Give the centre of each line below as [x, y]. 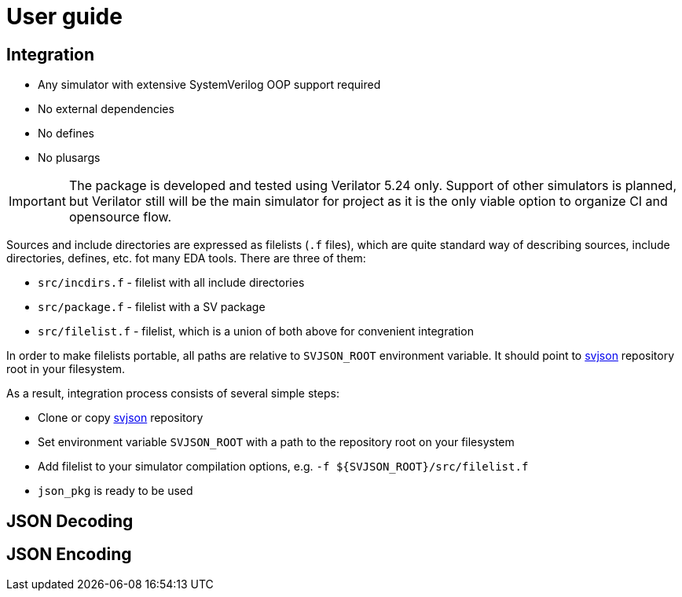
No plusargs [69, 158]
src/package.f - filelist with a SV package [152, 307]
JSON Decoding [70, 521]
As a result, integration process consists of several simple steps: [173, 394]
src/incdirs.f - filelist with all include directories [171, 283]
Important [37, 201]
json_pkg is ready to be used [115, 491]
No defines [66, 134]
